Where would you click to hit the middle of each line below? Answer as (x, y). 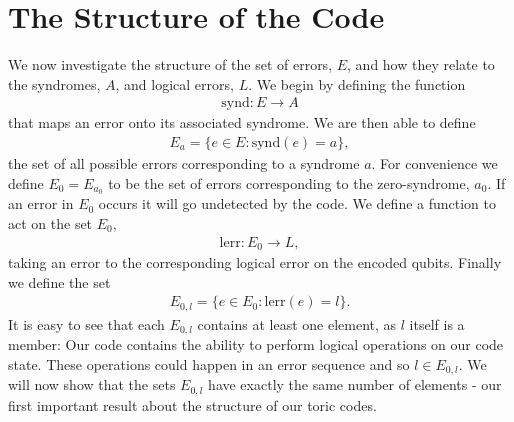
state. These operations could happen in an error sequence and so (209, 363)
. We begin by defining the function (357, 83)
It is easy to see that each (86, 323)
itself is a (437, 323)
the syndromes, (54, 83)
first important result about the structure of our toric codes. (192, 404)
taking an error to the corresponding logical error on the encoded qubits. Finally (255, 262)
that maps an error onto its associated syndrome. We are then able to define (242, 122)
